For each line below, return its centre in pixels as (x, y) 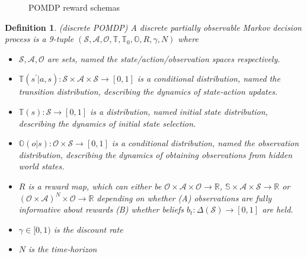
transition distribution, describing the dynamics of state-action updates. (148, 91)
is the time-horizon (63, 249)
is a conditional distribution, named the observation (205, 143)
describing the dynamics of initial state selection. (107, 123)
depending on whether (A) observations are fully (184, 197)
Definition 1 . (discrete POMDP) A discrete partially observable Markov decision (153, 27)
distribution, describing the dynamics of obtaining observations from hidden (156, 154)
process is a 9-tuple (39, 39)
